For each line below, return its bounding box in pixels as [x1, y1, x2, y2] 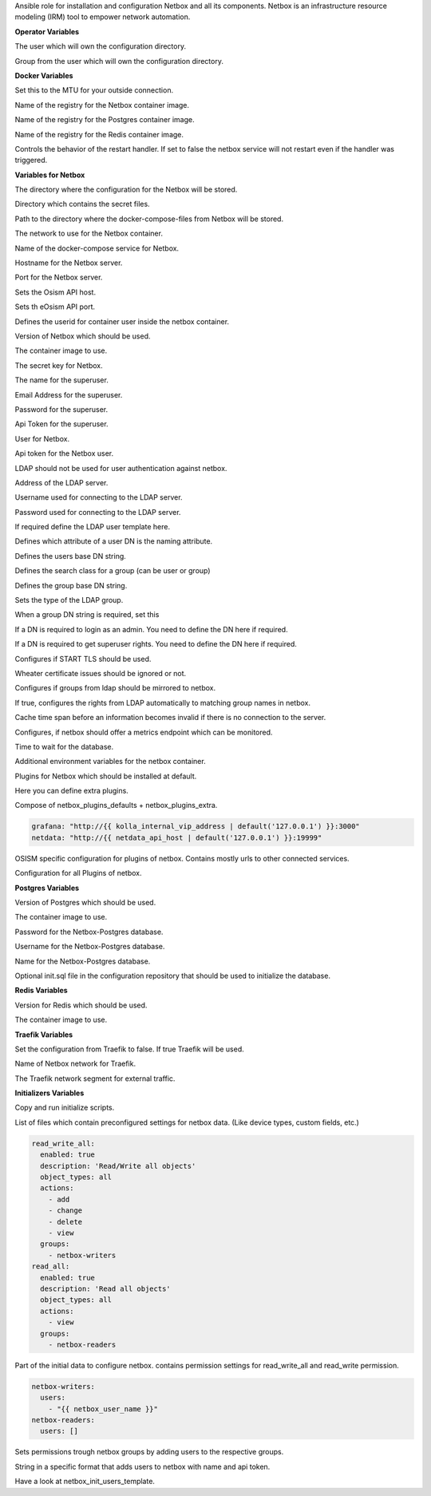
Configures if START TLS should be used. [14, 654, 152, 663]
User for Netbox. [14, 433, 70, 443]
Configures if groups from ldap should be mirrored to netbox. [14, 683, 216, 693]
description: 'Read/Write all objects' [40, 1162, 196, 1170]
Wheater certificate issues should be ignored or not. [14, 668, 187, 678]
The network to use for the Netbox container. [14, 228, 164, 239]
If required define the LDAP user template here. [14, 522, 171, 532]
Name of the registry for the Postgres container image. [14, 115, 195, 125]
